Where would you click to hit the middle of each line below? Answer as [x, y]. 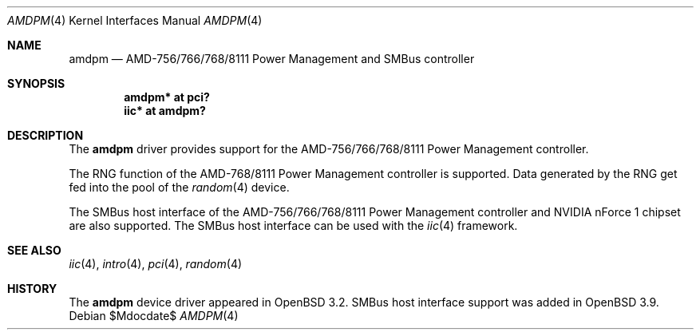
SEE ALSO [34, 250]
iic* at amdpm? [165, 111]
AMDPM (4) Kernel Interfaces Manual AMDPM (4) [135, 20]
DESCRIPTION [45, 135]
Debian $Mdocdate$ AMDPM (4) [154, 316]
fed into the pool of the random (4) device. [179, 187]
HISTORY [32, 289]
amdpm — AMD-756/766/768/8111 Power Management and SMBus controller [272, 59]
